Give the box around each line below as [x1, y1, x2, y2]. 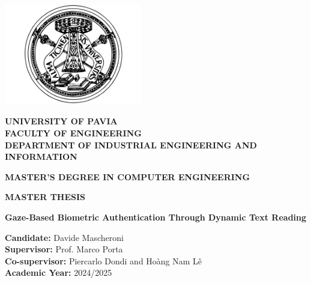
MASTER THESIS [5, 190, 86, 203]
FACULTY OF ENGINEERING [5, 127, 142, 139]
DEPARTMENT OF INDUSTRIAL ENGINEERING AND [5, 138, 257, 151]
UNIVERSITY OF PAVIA [5, 115, 118, 127]
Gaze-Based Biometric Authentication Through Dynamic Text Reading [5, 211, 307, 224]
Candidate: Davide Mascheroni [5, 231, 124, 243]
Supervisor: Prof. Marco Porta [5, 243, 123, 255]
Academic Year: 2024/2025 [5, 266, 112, 279]
